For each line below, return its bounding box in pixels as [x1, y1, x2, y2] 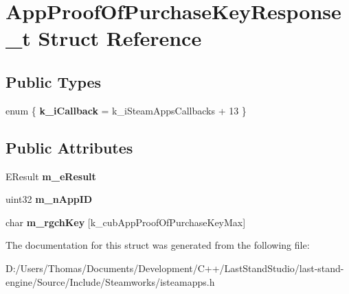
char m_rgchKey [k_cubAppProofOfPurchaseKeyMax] [5, 215, 246, 229]
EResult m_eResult [5, 169, 96, 183]
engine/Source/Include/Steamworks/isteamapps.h [5, 274, 215, 289]
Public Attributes [5, 136, 133, 158]
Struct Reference [38, 24, 202, 52]
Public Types [5, 71, 102, 92]
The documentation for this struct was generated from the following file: [5, 238, 310, 252]
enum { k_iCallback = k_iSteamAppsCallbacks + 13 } [5, 103, 247, 117]
